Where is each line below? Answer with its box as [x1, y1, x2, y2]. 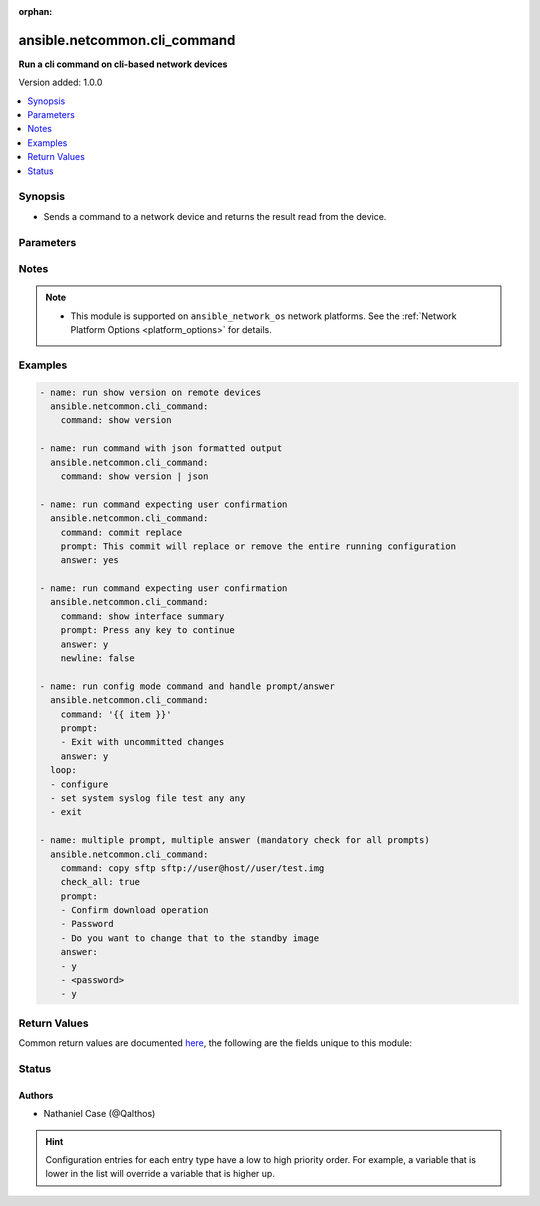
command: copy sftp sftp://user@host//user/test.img [60, 862, 325, 874]
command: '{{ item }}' [60, 708, 172, 720]
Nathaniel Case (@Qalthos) [43, 1108, 156, 1120]
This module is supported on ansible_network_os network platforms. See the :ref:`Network [70, 310, 457, 322]
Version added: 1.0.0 [18, 76, 103, 89]
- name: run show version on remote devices [39, 386, 262, 398]
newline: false [60, 653, 135, 664]
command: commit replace [60, 526, 183, 538]
